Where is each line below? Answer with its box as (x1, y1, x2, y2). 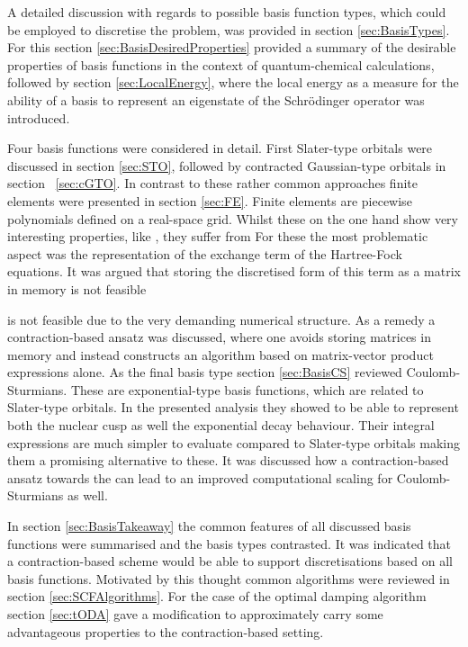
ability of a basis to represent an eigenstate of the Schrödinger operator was (7, 90, 425, 109)
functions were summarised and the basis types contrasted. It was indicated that (7, 534, 452, 553)
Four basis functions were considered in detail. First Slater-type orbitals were (7, 139, 433, 157)
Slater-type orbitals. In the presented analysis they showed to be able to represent (7, 398, 459, 417)
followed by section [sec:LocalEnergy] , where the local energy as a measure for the (7, 73, 459, 92)
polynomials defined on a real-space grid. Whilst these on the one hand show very (7, 209, 459, 228)
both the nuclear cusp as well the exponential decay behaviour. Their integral (7, 416, 435, 435)
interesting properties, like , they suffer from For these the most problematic (7, 227, 428, 246)
